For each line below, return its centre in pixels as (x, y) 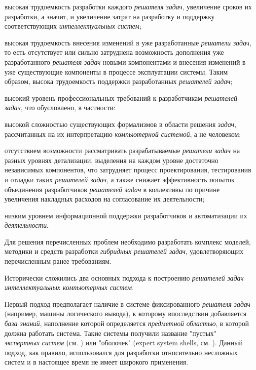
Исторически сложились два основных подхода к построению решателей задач (124, 277)
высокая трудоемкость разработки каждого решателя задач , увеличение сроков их (128, 6)
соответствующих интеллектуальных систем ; (73, 26)
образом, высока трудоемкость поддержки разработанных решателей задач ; (119, 81)
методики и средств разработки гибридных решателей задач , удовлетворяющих (124, 251)
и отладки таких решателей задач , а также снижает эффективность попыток (120, 179)
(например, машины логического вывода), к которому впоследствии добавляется (126, 313)
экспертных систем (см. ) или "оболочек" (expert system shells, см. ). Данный (124, 343)
